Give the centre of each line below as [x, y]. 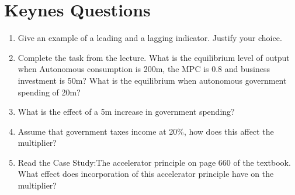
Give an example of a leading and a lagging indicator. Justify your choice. [150, 38]
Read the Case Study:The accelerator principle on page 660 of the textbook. [154, 162]
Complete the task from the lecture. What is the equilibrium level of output [154, 57]
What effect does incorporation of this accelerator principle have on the [146, 174]
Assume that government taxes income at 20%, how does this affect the [146, 131]
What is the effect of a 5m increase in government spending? [126, 112]
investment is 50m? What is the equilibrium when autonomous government [152, 80]
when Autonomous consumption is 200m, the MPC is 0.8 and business [144, 69]
